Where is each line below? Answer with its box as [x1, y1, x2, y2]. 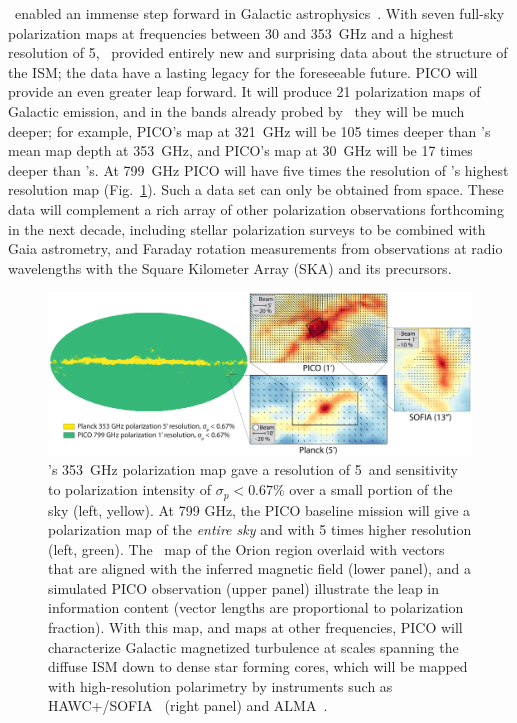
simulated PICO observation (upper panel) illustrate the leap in [48, 577, 440, 598]
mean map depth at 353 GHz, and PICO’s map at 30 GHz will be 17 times [8, 140, 473, 161]
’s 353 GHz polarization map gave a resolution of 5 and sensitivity [48, 459, 458, 480]
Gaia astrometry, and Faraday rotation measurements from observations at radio [8, 238, 503, 259]
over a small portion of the [289, 479, 453, 500]
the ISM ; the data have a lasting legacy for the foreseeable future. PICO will [8, 61, 478, 82]
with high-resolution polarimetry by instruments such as [48, 675, 393, 696]
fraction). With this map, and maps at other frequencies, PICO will [48, 617, 463, 638]
